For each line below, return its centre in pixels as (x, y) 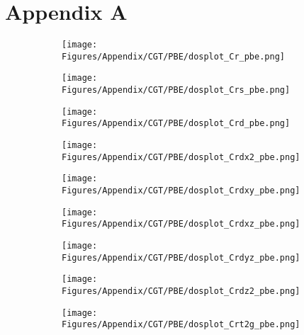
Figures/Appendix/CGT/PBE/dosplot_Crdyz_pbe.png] (181, 257)
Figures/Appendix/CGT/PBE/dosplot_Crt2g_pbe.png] (181, 325)
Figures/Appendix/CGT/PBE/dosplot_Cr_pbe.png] (173, 56)
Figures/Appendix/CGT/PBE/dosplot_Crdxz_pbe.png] (181, 224)
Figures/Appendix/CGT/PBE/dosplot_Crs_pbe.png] (176, 90)
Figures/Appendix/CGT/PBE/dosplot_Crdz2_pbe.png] (181, 291)
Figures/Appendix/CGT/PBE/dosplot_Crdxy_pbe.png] (181, 191)
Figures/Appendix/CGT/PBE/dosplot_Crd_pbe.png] (176, 124)
